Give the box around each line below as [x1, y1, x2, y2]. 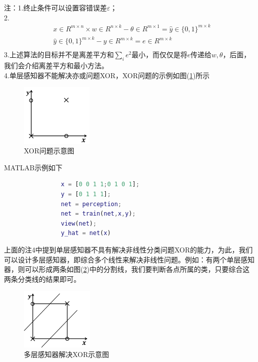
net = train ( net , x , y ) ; [61, 210, 136, 218]
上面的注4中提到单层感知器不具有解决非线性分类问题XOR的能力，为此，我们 [4, 244, 253, 254]
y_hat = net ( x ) [61, 230, 111, 237]
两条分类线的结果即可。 [4, 273, 81, 284]
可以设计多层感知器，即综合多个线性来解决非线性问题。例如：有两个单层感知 [4, 254, 255, 264]
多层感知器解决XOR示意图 [24, 349, 109, 360]
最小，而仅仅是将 [131, 49, 187, 60]
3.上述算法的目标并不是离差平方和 [4, 49, 114, 60]
